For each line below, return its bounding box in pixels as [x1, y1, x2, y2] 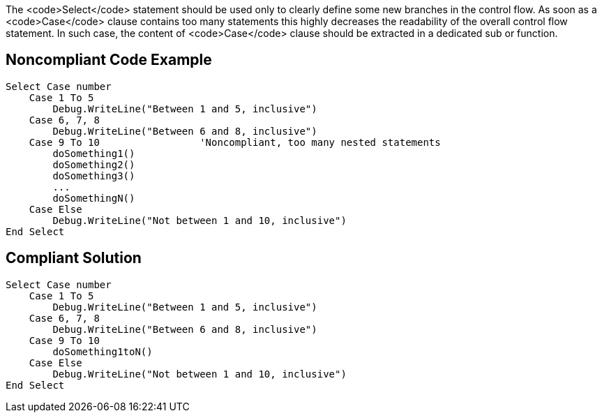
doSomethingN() [52, 192, 135, 204]
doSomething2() [52, 158, 135, 170]
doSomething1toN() [52, 345, 153, 357]
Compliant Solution [6, 249, 142, 267]
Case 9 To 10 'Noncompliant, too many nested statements [29, 136, 441, 148]
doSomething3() [52, 170, 135, 181]
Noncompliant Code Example [6, 51, 212, 69]
